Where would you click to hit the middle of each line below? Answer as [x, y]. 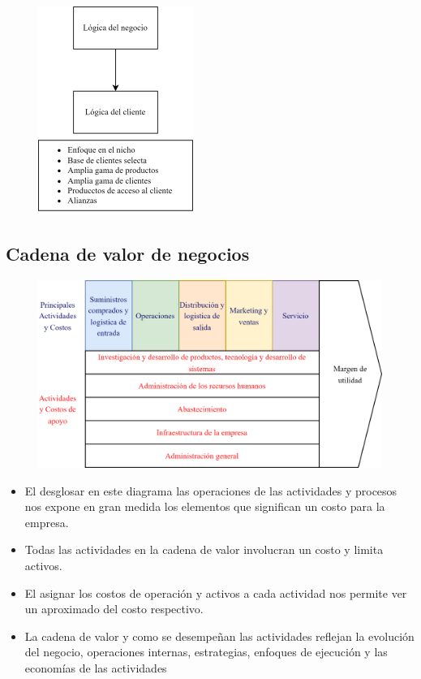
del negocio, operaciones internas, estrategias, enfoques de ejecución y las [206, 652]
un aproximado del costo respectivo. [114, 609]
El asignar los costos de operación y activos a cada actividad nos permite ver [216, 593]
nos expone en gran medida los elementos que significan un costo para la [205, 506]
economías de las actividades [96, 667]
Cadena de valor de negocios [128, 253]
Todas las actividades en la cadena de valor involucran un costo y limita [204, 549]
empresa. [47, 522]
